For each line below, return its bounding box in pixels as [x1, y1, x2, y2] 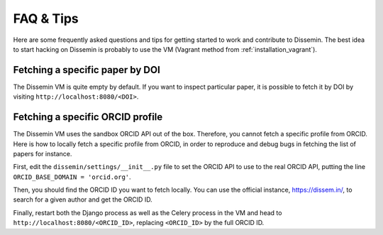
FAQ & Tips [13, 11, 79, 26]
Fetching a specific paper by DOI [13, 64, 161, 76]
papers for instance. [13, 149, 72, 158]
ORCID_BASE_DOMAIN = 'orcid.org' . [13, 173, 131, 181]
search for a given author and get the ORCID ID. [13, 195, 152, 204]
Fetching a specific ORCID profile [13, 111, 163, 124]
